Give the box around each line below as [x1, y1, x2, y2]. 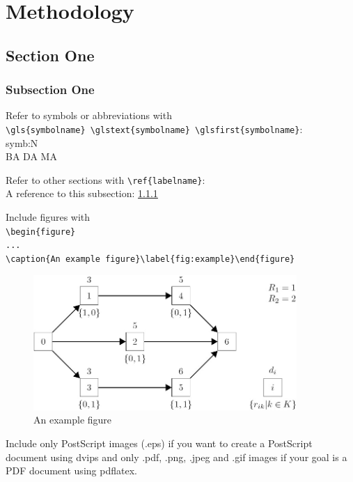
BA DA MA [6, 149, 57, 164]
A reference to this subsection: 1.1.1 [6, 186, 158, 201]
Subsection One [6, 81, 95, 98]
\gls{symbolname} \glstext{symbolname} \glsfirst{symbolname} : [6, 121, 303, 136]
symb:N [6, 135, 38, 150]
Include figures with [6, 210, 91, 224]
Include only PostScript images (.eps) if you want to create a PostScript [6, 435, 313, 450]
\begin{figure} [6, 226, 76, 237]
